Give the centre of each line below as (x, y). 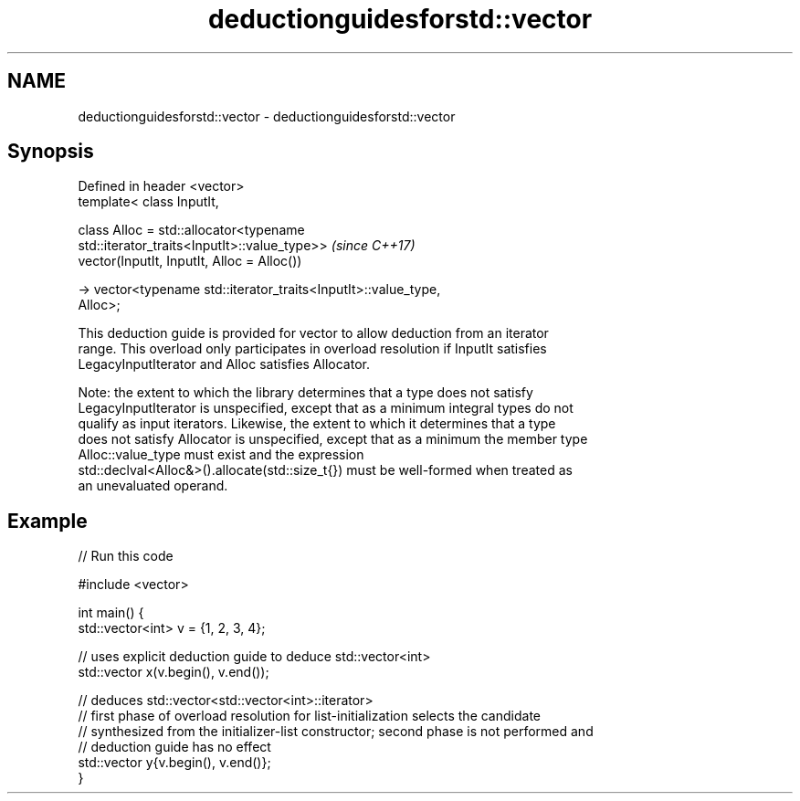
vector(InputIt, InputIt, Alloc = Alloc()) (190, 261)
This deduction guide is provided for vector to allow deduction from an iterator (313, 333)
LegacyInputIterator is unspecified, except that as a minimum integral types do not (326, 408)
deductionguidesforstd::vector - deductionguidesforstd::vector (267, 116)
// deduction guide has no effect (174, 747)
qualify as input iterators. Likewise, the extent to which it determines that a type (317, 424)
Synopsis (51, 152)
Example (47, 521)
